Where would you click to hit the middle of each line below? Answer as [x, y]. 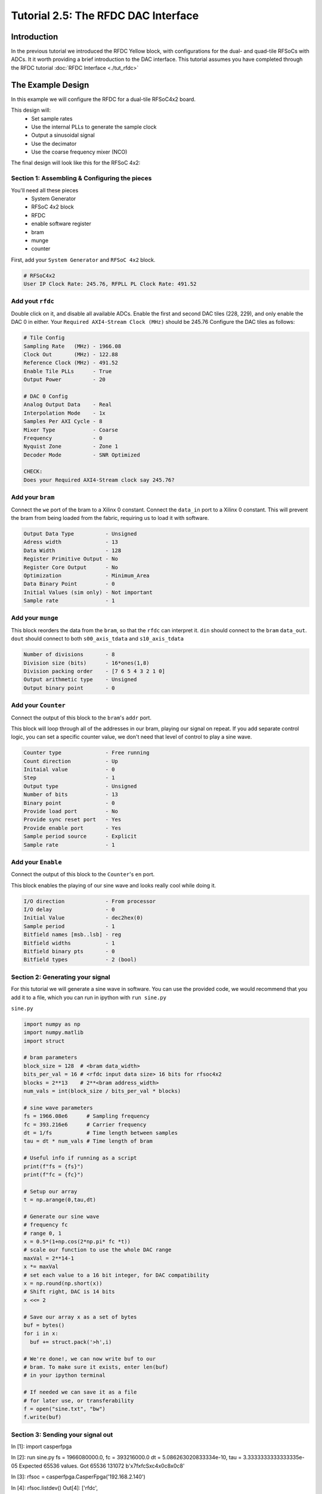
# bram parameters [50, 1057]
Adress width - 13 [71, 542]
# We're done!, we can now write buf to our [90, 1359]
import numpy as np [52, 1024]
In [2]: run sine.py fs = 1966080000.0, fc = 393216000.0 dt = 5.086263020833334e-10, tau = [126, 1458]
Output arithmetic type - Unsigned [80, 679]
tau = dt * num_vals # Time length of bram [88, 1141]
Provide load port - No [71, 812]
